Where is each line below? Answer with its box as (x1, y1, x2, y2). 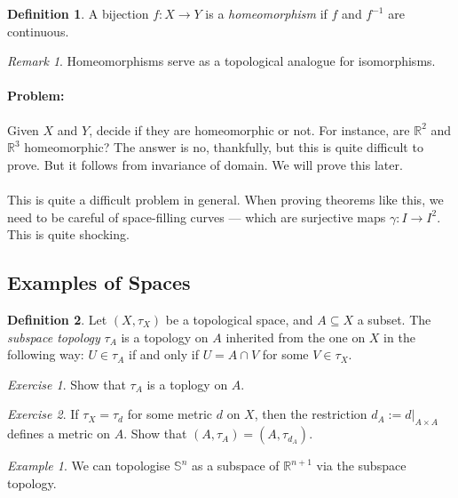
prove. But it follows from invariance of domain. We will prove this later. (7, 155, 403, 173)
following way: (7, 345, 84, 364)
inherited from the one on (225, 327, 366, 346)
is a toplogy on (146, 374, 228, 393)
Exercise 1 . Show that (7, 374, 126, 393)
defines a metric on (7, 424, 110, 443)
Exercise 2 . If (7, 405, 79, 423)
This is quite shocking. (7, 225, 130, 244)
